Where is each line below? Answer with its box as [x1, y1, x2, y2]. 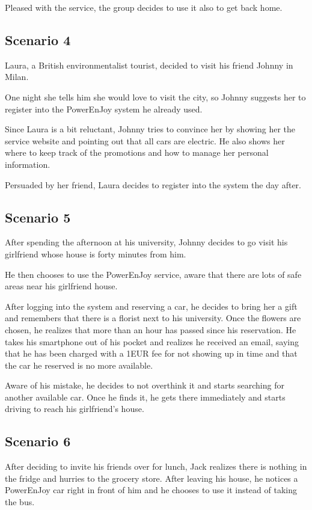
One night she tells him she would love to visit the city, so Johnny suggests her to [5, 90, 306, 103]
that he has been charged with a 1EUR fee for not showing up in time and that [5, 347, 298, 360]
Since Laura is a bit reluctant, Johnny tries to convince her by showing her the [5, 123, 296, 135]
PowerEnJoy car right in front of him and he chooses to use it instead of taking [5, 484, 297, 496]
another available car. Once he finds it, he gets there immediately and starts [5, 390, 286, 403]
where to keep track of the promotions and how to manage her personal [5, 146, 269, 159]
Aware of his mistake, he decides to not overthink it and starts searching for [5, 379, 284, 392]
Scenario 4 [5, 30, 71, 49]
